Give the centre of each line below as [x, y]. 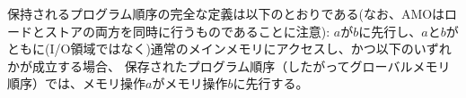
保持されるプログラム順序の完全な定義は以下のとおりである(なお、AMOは [226, 13]
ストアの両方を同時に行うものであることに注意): [187, 31]
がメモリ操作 [190, 83]
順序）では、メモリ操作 [76, 83]
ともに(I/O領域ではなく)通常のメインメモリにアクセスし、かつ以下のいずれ [229, 49]
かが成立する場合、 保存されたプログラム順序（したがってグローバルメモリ [229, 65]
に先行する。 [271, 83]
